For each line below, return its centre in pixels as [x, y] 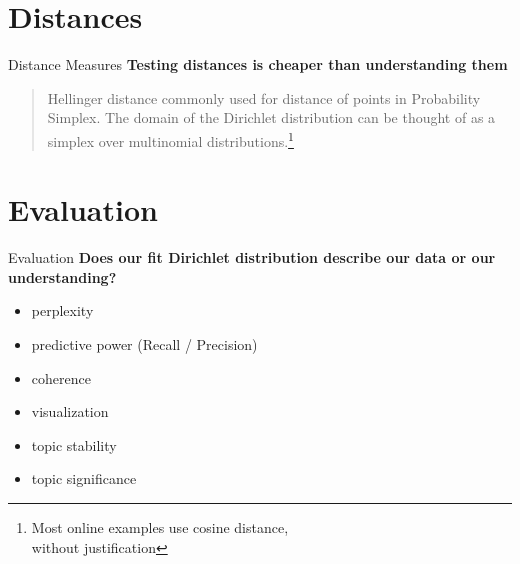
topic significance [84, 478]
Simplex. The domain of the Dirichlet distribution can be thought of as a [271, 117]
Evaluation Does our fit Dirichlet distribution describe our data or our [252, 257]
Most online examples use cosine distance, [160, 527]
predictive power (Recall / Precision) [144, 344]
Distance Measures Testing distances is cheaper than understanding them [258, 64]
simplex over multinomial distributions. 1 [170, 139]
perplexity [62, 310]
